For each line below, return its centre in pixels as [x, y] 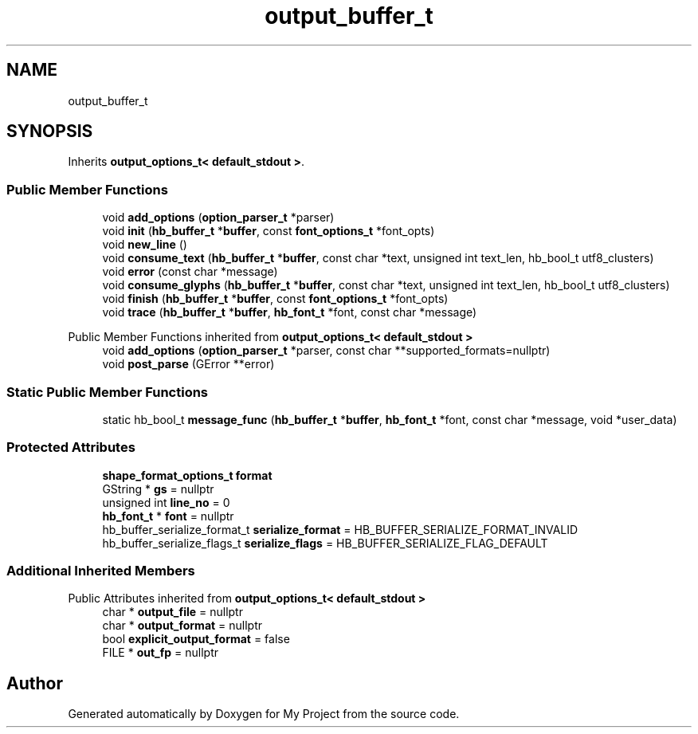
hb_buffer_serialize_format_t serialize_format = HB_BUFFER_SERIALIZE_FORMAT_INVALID [340, 529]
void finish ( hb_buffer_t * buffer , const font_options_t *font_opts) [275, 299]
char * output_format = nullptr [182, 626]
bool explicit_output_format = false [196, 639]
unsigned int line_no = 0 [166, 502]
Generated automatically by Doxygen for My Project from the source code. [264, 714]
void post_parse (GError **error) [188, 364]
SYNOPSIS [50, 131]
